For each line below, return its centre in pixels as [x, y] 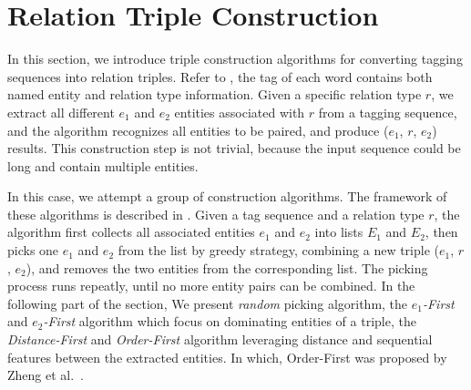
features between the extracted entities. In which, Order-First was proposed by [227, 357]
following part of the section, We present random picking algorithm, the [208, 303]
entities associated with [240, 112]
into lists [339, 232]
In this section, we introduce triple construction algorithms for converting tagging [235, 59]
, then [441, 232]
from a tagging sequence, [388, 112]
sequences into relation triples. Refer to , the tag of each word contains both [220, 76]
